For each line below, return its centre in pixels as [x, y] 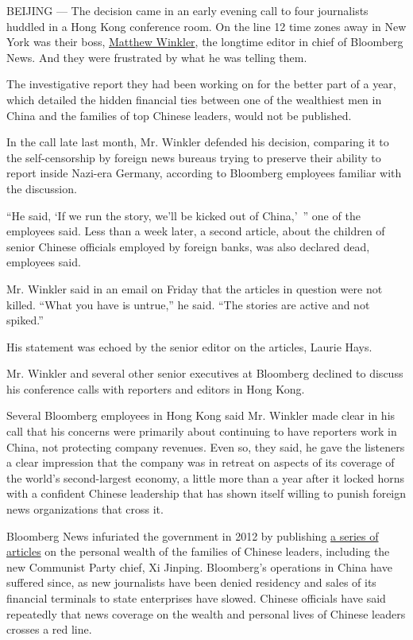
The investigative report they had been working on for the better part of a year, [201, 84]
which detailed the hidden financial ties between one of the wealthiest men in [194, 99]
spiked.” [25, 320]
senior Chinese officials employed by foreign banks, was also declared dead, [188, 246]
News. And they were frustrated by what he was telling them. [157, 57]
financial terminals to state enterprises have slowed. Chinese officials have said [196, 598]
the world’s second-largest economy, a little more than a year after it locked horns [206, 477]
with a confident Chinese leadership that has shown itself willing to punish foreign [206, 493]
